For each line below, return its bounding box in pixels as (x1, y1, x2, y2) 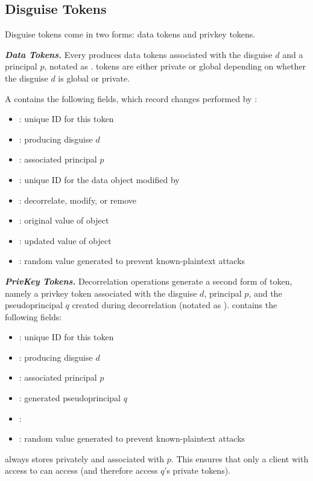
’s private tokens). (164, 464, 230, 477)
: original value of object (19, 214, 109, 227)
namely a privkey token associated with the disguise (5, 286, 197, 299)
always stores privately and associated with (5, 452, 165, 465)
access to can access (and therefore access (5, 464, 158, 477)
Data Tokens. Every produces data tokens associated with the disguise (5, 48, 273, 60)
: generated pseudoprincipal (19, 392, 121, 404)
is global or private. (58, 71, 130, 84)
